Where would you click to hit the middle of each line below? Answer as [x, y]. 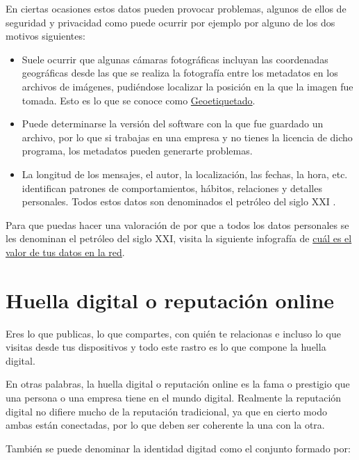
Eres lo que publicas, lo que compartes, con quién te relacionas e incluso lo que [173, 333]
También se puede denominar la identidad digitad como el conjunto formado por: [178, 448]
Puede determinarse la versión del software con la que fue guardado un [173, 124]
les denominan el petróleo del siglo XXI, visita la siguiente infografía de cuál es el [179, 238]
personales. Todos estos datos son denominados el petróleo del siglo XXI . [179, 201]
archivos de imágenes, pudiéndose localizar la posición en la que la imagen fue [187, 86]
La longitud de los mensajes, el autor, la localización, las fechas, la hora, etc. [185, 174]
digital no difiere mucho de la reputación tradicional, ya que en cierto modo [166, 411]
